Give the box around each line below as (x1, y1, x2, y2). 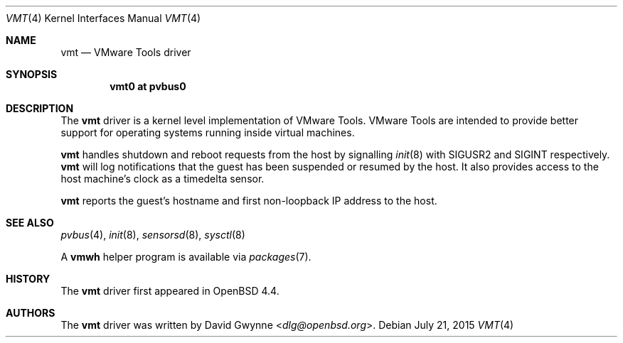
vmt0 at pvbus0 (110, 80, 186, 92)
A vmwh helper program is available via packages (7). (60, 251, 311, 263)
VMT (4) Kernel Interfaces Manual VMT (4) (6, 12, 201, 24)
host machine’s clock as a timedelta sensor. (60, 173, 265, 185)
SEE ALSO (6, 217, 54, 229)
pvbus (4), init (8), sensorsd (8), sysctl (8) (60, 229, 245, 241)
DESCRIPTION (6, 102, 74, 114)
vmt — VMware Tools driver (60, 46, 191, 58)
